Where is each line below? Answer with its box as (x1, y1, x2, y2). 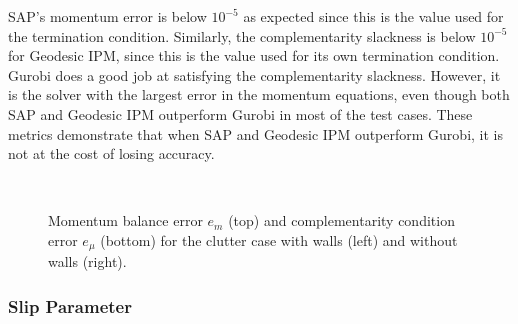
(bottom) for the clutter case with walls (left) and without (100, 229, 458, 250)
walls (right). (48, 251, 127, 272)
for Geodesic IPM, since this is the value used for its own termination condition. (8, 45, 500, 66)
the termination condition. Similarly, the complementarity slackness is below (8, 25, 476, 46)
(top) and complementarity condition (228, 210, 455, 231)
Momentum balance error (48, 210, 203, 231)
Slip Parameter (8, 293, 132, 318)
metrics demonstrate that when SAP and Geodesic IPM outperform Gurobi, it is (8, 123, 503, 144)
